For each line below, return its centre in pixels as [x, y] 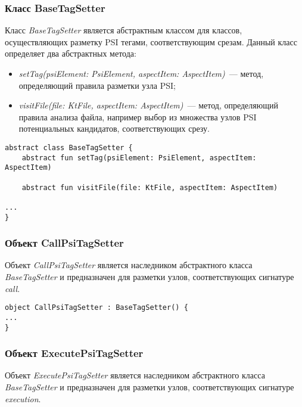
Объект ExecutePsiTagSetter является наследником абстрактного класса [135, 375]
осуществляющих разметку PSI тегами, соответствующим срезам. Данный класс [151, 41]
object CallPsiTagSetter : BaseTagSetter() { [96, 308]
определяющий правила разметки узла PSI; [97, 85]
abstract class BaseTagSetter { [69, 147]
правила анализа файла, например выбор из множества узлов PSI [138, 116]
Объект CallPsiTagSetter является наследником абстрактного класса [129, 265]
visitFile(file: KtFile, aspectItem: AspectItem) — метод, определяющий [148, 105]
